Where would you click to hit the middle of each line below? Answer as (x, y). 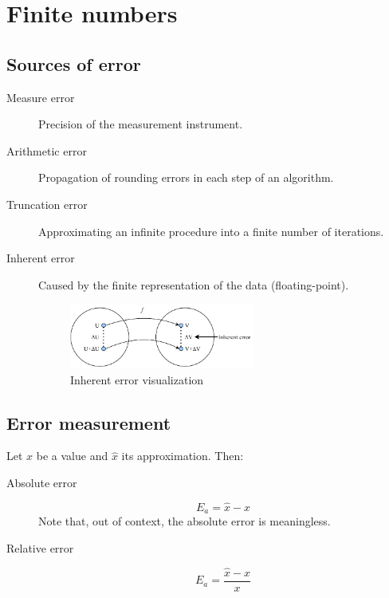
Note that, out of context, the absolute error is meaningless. (185, 521)
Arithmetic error (47, 150)
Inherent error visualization (137, 379)
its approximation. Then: (183, 456)
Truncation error (47, 204)
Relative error (40, 547)
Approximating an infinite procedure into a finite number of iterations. (211, 231)
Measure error (41, 97)
